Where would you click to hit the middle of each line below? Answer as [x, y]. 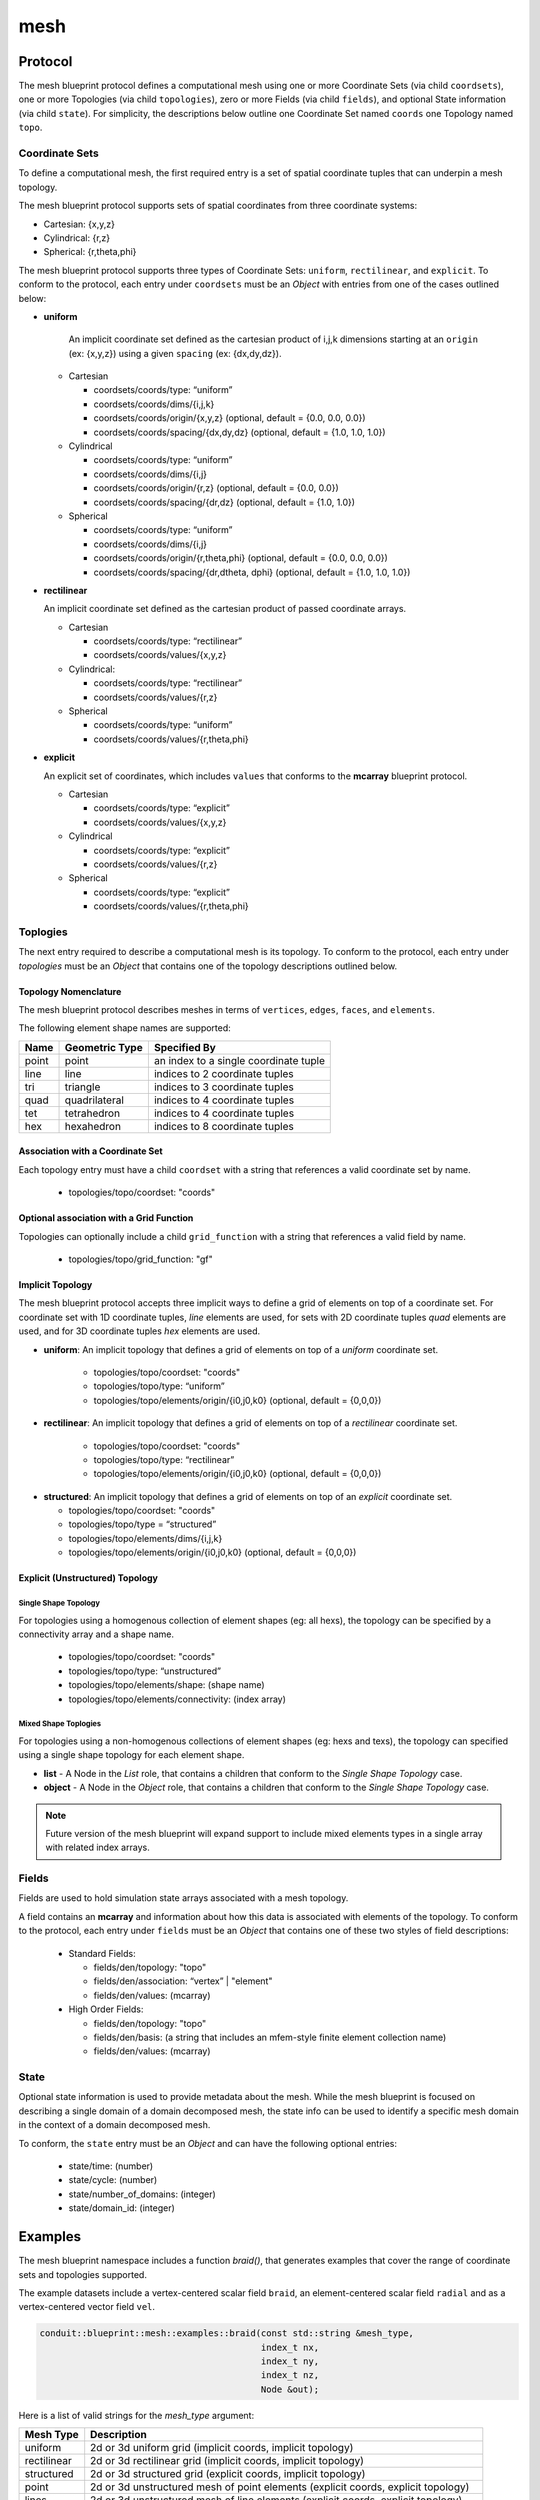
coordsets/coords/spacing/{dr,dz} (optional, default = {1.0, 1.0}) [224, 502]
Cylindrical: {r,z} [77, 237]
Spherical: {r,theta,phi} [90, 252]
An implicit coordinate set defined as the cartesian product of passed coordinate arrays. [225, 609]
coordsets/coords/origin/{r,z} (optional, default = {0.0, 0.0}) [216, 488]
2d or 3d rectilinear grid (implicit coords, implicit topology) [227, 2461]
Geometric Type [104, 1047]
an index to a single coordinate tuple [239, 1060]
